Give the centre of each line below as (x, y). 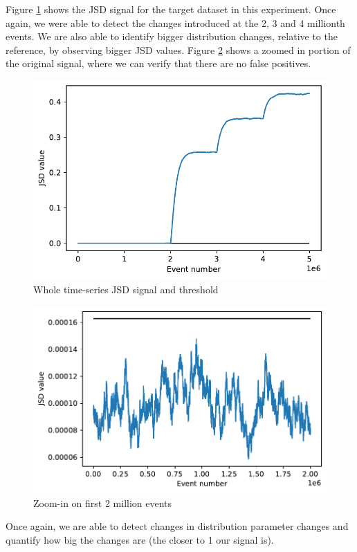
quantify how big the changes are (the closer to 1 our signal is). (140, 540)
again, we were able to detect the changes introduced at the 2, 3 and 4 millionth (175, 22)
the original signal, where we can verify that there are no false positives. (158, 63)
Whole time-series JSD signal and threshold (126, 289)
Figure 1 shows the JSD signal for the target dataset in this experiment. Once (171, 9)
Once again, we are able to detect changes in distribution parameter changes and (177, 526)
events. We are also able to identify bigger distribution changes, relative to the (172, 36)
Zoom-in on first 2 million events (103, 503)
